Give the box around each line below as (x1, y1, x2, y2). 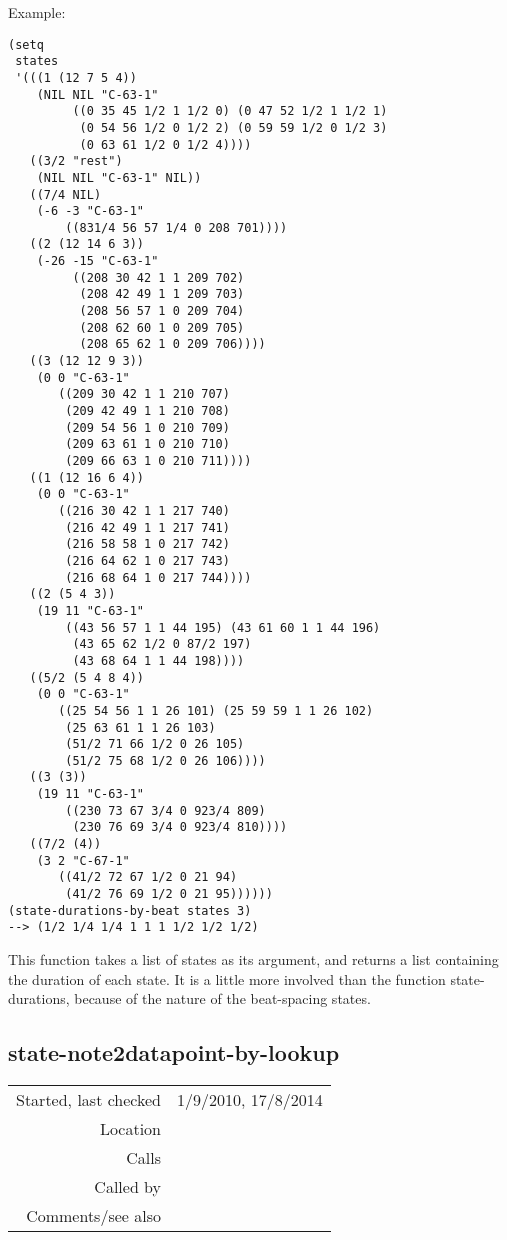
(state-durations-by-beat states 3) (8, 903, 252, 918)
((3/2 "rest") (29, 154, 123, 169)
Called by (94, 1175, 162, 1199)
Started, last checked (16, 1088, 162, 1112)
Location (99, 1117, 162, 1141)
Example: (8, 2, 66, 22)
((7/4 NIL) (29, 187, 102, 202)
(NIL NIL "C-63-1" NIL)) (36, 170, 202, 185)
